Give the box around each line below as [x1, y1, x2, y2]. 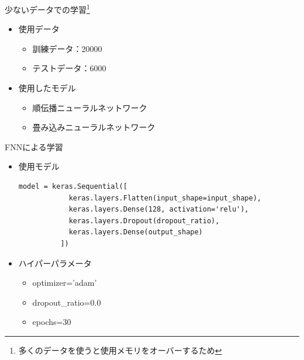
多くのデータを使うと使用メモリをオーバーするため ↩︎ [18, 344, 222, 356]
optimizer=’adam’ [32, 276, 97, 289]
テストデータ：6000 [32, 62, 106, 74]
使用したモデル [18, 82, 76, 94]
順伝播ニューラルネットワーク [32, 101, 147, 113]
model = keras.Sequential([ [18, 182, 127, 191]
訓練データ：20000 [32, 42, 102, 54]
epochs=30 [32, 316, 71, 328]
